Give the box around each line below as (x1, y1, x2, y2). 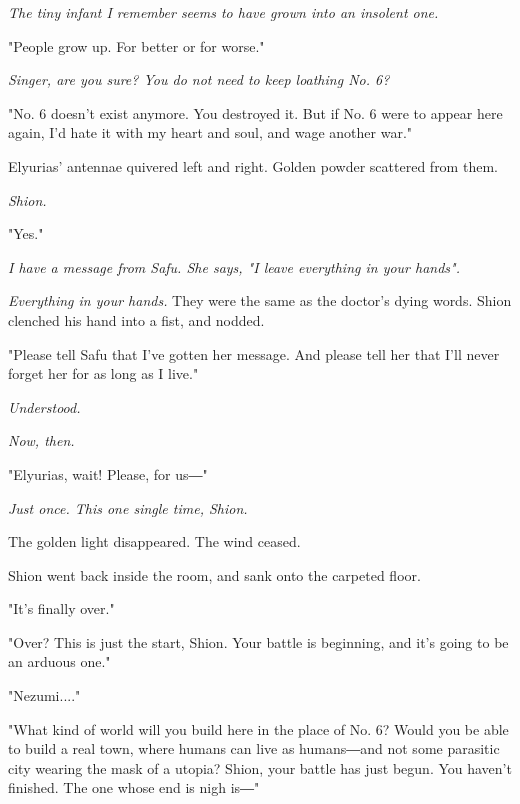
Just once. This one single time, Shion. (8, 497, 248, 518)
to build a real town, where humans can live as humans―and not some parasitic (8, 738, 500, 759)
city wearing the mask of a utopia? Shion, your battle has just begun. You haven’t (8, 757, 512, 778)
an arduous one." (8, 651, 111, 672)
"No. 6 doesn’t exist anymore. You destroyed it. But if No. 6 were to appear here (8, 102, 503, 123)
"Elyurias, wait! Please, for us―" (8, 463, 208, 484)
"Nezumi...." (8, 685, 81, 706)
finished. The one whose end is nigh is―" (8, 777, 260, 798)
